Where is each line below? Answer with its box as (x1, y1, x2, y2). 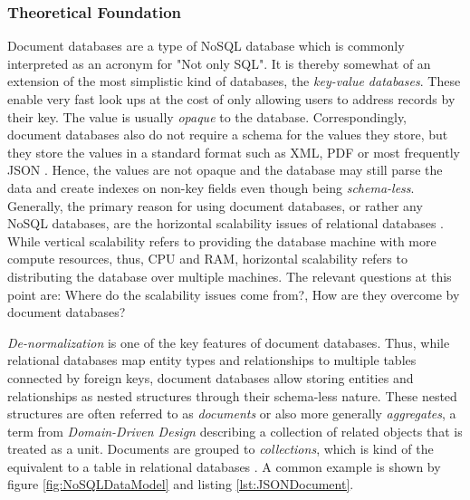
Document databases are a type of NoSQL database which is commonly (7, 36, 405, 55)
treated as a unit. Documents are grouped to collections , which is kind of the (7, 439, 434, 458)
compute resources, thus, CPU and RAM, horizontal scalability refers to (7, 249, 408, 268)
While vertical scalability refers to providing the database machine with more (7, 231, 436, 250)
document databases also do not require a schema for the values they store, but (7, 125, 448, 144)
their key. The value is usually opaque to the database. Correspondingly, (7, 107, 408, 126)
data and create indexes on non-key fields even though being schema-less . (7, 178, 415, 197)
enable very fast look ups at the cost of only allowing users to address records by (7, 90, 456, 108)
